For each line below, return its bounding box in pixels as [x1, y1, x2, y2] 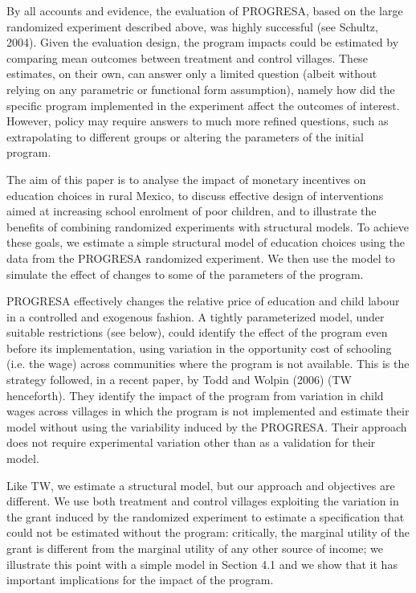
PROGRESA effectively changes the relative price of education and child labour [6, 292, 400, 309]
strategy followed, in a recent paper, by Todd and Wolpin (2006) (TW [6, 371, 352, 388]
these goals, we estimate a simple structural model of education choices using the [6, 234, 405, 251]
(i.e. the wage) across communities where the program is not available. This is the [6, 355, 410, 372]
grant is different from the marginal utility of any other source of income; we [6, 540, 383, 556]
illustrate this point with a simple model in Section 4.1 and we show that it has [6, 555, 398, 572]
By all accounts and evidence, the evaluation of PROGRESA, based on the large [6, 2, 403, 18]
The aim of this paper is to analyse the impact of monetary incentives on [6, 170, 366, 187]
